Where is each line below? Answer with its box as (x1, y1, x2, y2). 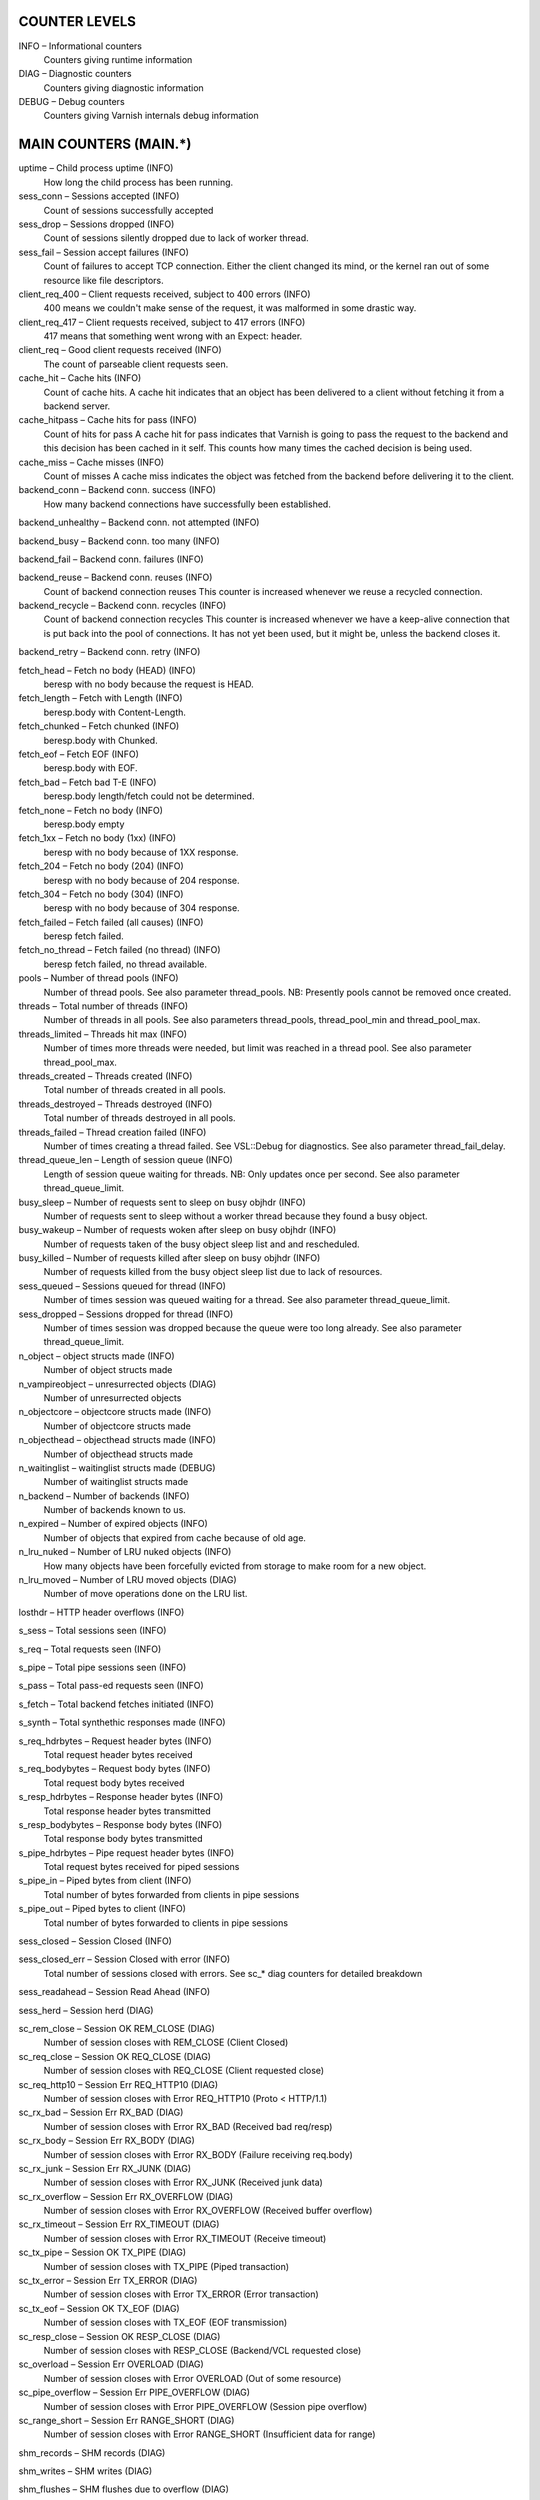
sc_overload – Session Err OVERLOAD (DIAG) (18, 2358, 204, 2370)
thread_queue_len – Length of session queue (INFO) (18, 1154, 234, 1166)
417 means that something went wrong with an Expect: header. (43, 330, 303, 342)
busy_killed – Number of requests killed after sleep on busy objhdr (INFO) (18, 1252, 321, 1264)
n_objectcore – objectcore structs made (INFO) (18, 1406, 212, 1418)
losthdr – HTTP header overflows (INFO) (18, 1606, 185, 1618)
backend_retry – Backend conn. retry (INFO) (18, 646, 201, 658)
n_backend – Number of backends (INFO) (18, 1490, 190, 1502)
